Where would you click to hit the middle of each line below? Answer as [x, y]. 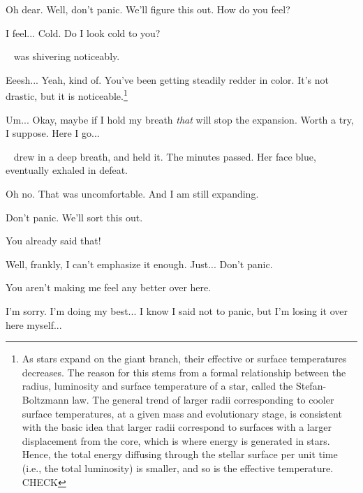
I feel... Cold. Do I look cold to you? [83, 32]
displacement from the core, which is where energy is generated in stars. [176, 440]
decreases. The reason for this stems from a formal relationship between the [184, 372]
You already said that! [53, 241]
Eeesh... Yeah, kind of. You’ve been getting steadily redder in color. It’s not [167, 79]
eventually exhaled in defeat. [67, 170]
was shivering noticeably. [67, 56]
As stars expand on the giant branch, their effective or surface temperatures [184, 359]
